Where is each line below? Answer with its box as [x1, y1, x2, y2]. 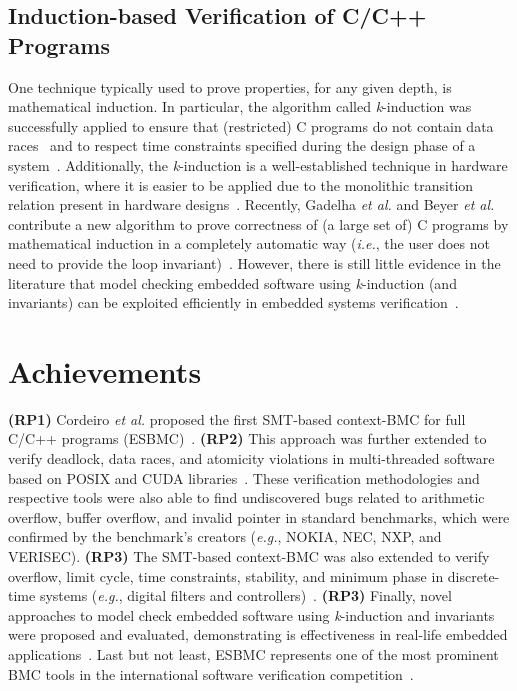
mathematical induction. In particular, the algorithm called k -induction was [8, 96, 472, 117]
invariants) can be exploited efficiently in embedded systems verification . [8, 292, 459, 313]
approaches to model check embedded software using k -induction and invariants [8, 604, 495, 625]
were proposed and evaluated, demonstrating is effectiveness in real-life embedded [8, 624, 508, 645]
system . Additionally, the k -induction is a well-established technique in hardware [8, 154, 508, 175]
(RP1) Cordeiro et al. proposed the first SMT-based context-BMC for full [8, 408, 466, 429]
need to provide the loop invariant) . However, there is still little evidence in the [8, 252, 501, 273]
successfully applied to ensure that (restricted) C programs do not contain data [8, 115, 494, 136]
